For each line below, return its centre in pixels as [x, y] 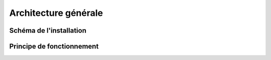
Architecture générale [56, 13]
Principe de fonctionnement [54, 46]
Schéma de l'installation [48, 30]
